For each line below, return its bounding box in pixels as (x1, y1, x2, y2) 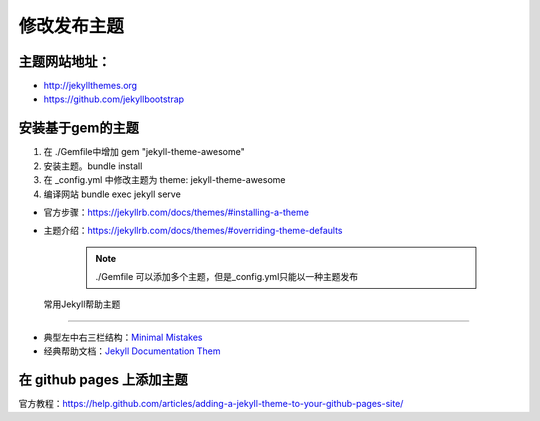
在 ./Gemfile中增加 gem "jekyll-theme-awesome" (43, 146, 245, 158)
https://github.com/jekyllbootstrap (43, 93, 185, 105)
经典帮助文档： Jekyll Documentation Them (43, 345, 221, 357)
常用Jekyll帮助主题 (43, 298, 121, 310)
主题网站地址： (18, 53, 111, 70)
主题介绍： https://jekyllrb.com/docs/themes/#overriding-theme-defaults (43, 225, 343, 237)
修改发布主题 (18, 15, 125, 37)
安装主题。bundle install (43, 160, 143, 172)
